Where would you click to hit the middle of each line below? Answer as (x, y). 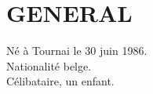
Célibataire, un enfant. (60, 81)
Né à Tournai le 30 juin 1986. (77, 51)
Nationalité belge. (49, 65)
